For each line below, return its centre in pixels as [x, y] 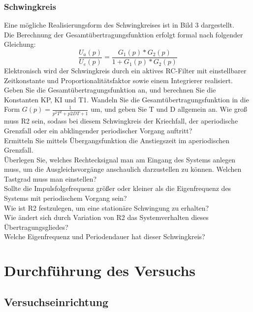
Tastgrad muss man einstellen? [50, 178]
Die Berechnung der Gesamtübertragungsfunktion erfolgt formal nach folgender [124, 34]
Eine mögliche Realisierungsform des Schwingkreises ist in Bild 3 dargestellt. [119, 25]
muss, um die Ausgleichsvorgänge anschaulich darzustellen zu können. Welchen [123, 169]
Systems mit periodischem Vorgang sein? [65, 198]
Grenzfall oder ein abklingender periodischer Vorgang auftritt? [98, 130]
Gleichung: [20, 44]
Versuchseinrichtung [56, 301]
